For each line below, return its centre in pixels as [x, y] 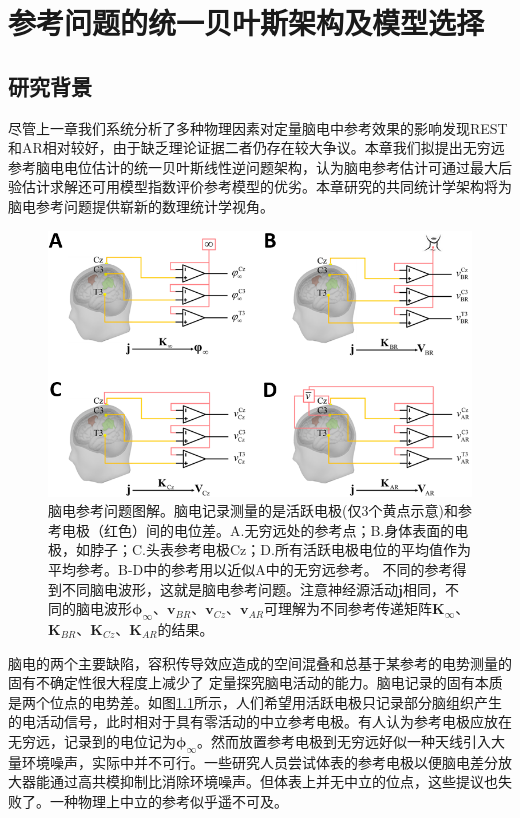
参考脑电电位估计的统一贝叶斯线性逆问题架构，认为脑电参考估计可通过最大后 [260, 166]
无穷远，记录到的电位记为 [92, 740]
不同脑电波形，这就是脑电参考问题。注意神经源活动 [229, 588]
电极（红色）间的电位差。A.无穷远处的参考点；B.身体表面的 [258, 529]
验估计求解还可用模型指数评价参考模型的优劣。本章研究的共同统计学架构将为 [260, 186]
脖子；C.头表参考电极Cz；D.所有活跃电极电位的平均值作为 [280, 549]
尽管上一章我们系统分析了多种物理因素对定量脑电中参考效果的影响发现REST [258, 127]
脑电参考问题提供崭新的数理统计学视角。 [141, 205]
